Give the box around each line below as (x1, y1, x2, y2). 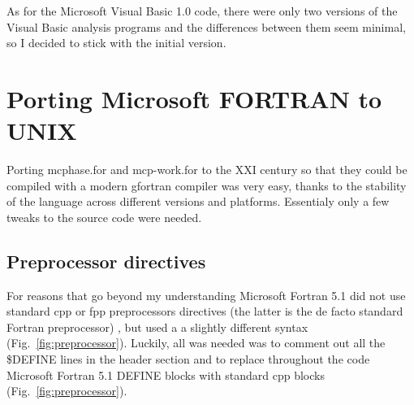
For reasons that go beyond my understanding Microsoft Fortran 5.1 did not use (6, 286, 406, 303)
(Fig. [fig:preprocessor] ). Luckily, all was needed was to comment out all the (6, 334, 386, 351)
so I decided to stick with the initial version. (6, 34, 226, 51)
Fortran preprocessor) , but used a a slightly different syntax (6, 318, 308, 335)
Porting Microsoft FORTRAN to (6, 81, 382, 115)
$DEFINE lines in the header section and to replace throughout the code (6, 351, 370, 368)
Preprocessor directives (6, 248, 206, 273)
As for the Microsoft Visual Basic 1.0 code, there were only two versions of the (6, 2, 398, 19)
